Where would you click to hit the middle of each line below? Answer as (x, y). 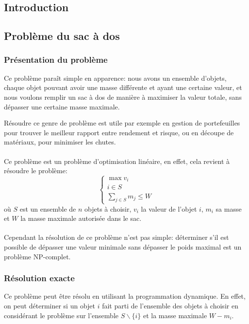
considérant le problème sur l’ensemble (61, 315)
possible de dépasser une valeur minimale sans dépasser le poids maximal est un (123, 246)
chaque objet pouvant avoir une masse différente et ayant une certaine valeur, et (123, 87)
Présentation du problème (56, 60)
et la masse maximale (175, 315)
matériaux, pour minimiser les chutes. (60, 142)
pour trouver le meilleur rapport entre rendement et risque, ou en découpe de (119, 132)
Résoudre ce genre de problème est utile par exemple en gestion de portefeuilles (122, 123)
